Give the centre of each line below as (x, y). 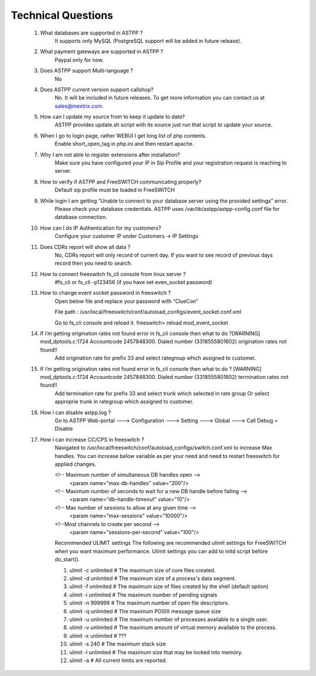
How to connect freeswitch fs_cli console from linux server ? (113, 274)
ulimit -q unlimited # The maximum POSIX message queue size (145, 611)
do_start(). (67, 559)
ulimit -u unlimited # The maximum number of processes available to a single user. (169, 619)
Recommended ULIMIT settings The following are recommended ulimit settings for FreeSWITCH (171, 543)
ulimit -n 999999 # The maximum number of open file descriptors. (149, 603)
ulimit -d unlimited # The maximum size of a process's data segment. (153, 578)
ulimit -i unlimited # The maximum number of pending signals (143, 595)
